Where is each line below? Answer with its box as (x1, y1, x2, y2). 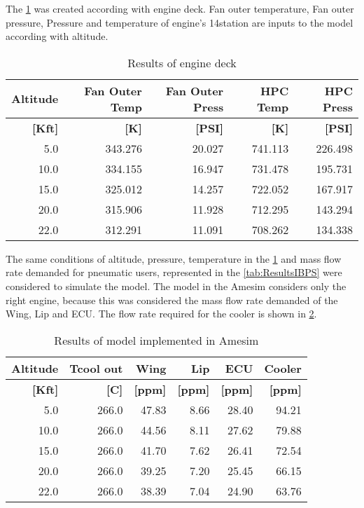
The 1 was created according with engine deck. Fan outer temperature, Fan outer (6, 1, 354, 15)
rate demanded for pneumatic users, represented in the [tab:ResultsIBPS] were (6, 265, 342, 280)
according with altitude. (6, 29, 108, 43)
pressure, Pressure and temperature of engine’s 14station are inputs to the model (6, 15, 353, 29)
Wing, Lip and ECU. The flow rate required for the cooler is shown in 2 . (6, 306, 317, 321)
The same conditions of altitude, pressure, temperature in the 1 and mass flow (6, 251, 342, 266)
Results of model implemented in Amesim (54, 331, 259, 348)
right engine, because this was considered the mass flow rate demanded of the (6, 292, 338, 307)
